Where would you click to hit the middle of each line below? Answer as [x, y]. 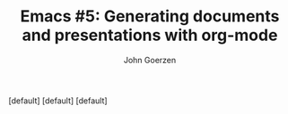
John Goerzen [150, 60]
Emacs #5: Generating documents [150, 16]
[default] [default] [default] [58, 101]
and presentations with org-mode [150, 35]
